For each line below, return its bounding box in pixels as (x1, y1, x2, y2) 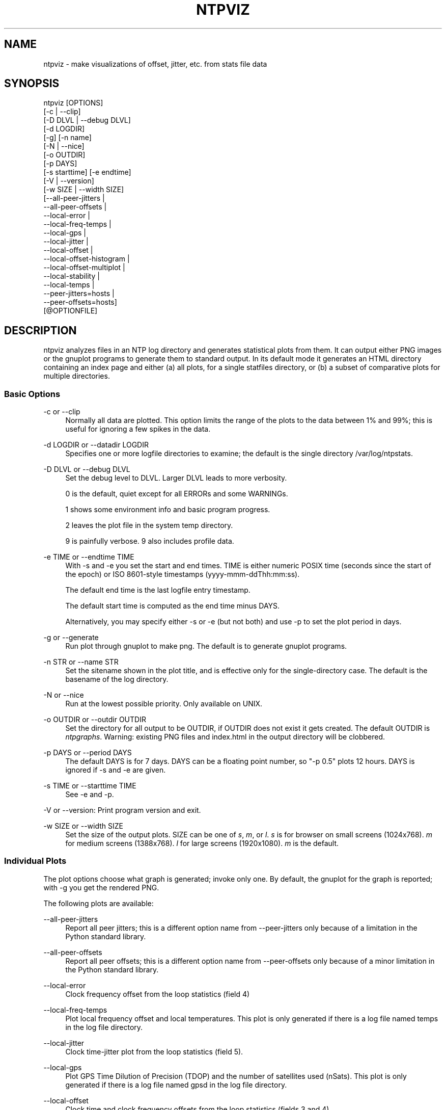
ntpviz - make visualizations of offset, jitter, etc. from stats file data (43, 59, 267, 68)
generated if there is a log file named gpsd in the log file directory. (65, 1080, 287, 1089)
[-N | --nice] (43, 142, 85, 151)
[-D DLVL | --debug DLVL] (43, 116, 131, 125)
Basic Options (4, 388, 61, 399)
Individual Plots (4, 856, 67, 866)
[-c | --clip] (43, 107, 81, 116)
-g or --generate (43, 633, 99, 642)
